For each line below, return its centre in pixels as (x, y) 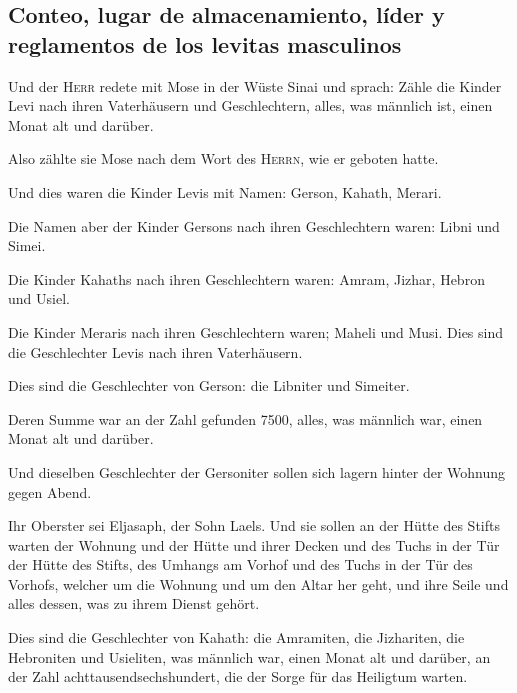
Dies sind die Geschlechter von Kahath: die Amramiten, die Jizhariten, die (236, 637)
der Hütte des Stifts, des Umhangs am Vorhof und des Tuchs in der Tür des (240, 564)
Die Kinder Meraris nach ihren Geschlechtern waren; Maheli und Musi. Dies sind (256, 331)
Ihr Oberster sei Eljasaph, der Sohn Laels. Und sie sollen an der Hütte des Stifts (254, 525)
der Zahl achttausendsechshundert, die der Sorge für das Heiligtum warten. (238, 676)
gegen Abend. (50, 491)
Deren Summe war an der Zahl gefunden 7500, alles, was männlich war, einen (245, 418)
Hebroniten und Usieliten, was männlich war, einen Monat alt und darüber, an (249, 656)
